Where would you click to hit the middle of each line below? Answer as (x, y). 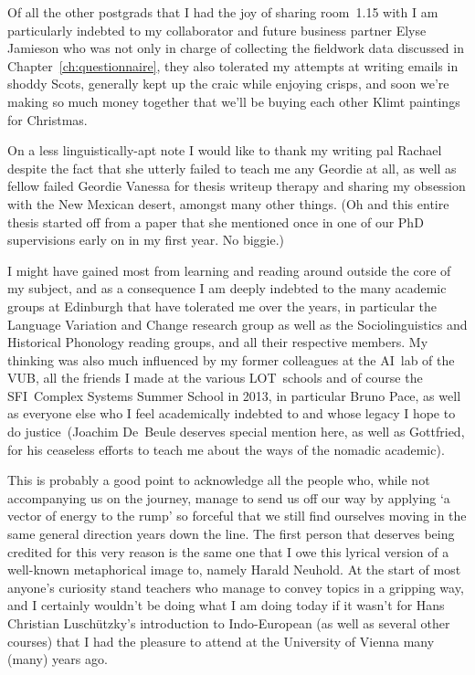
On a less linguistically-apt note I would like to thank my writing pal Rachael (225, 150)
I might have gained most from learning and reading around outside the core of (229, 270)
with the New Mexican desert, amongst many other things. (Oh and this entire (228, 203)
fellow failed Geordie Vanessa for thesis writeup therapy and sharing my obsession (237, 186)
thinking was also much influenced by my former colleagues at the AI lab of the (231, 359)
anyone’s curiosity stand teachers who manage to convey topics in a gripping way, (236, 587)
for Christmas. (47, 119)
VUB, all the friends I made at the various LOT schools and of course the (215, 378)
